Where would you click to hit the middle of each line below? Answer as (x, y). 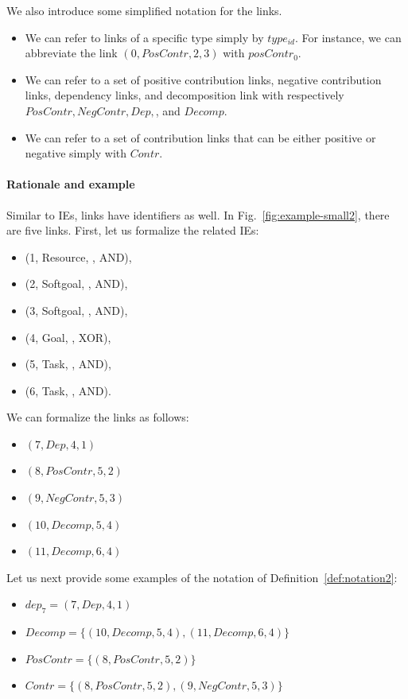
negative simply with (76, 153)
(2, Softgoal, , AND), (76, 283)
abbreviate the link (71, 53)
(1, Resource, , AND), (78, 256)
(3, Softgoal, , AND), (76, 310)
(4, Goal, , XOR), (68, 337)
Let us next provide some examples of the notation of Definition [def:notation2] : (202, 577)
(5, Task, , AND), (68, 364)
